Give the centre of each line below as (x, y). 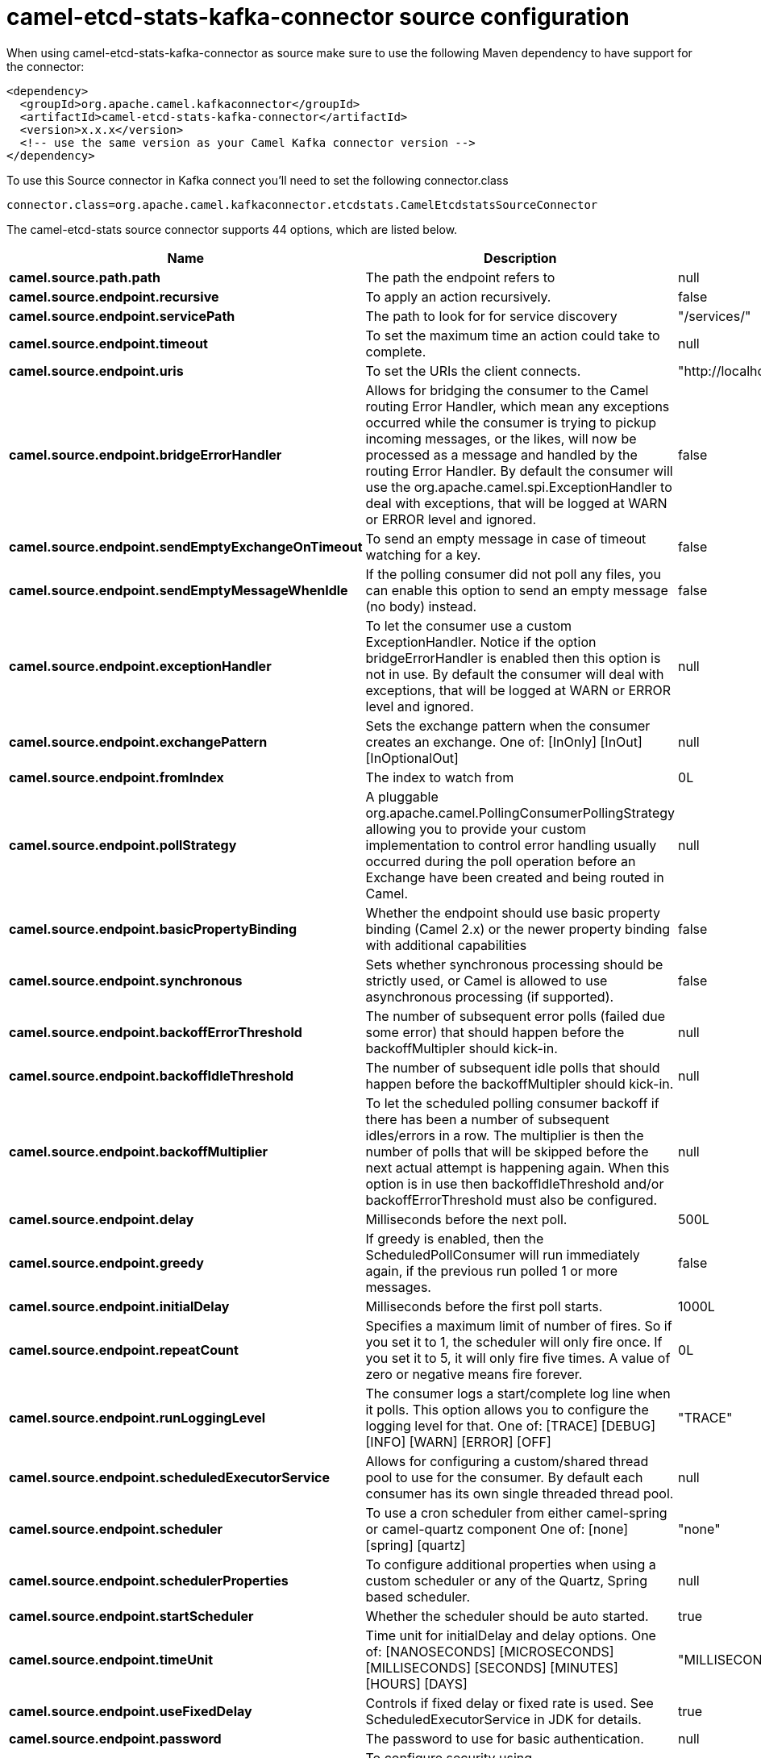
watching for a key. (423, 554)
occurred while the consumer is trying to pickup (511, 422)
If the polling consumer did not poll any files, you (513, 574)
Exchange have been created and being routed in (515, 877)
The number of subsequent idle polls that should (513, 1067)
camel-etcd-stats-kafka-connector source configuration (318, 17)
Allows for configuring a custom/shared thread (507, 1461)
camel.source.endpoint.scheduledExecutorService (169, 1477)
